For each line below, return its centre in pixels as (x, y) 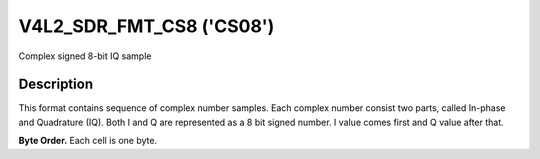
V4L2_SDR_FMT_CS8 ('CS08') (146, 26)
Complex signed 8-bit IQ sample (85, 56)
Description (56, 84)
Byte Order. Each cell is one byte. (88, 141)
